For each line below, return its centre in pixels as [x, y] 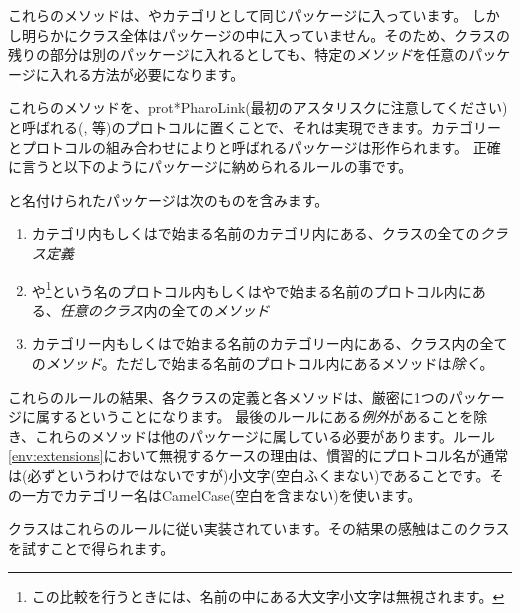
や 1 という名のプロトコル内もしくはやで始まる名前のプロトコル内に [251, 289]
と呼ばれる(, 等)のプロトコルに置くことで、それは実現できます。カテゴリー [255, 126]
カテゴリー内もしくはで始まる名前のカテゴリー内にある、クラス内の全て [269, 343]
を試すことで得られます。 [91, 547]
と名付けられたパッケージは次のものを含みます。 [168, 199]
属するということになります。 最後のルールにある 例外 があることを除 [261, 416]
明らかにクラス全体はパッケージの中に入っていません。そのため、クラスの [266, 34]
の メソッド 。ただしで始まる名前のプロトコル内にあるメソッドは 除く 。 [262, 362]
